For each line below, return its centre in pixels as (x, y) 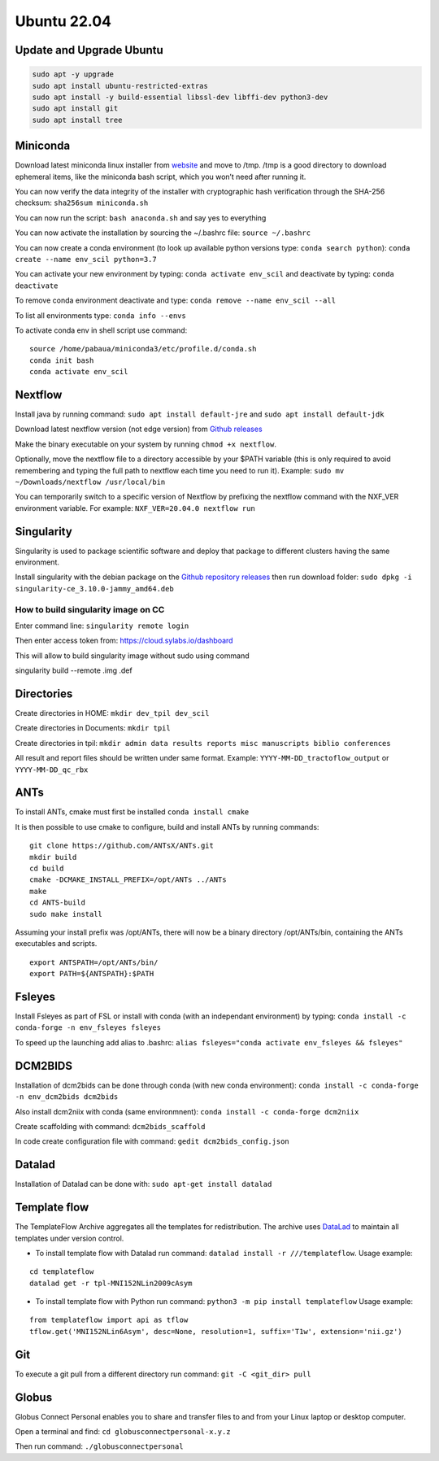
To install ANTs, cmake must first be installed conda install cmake (132, 812)
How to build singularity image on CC (90, 609)
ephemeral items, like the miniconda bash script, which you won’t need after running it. (161, 177)
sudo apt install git (75, 109)
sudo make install (66, 914)
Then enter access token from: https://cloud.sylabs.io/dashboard (124, 641)
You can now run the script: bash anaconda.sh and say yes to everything (141, 218)
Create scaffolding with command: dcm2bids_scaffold (110, 1126)
